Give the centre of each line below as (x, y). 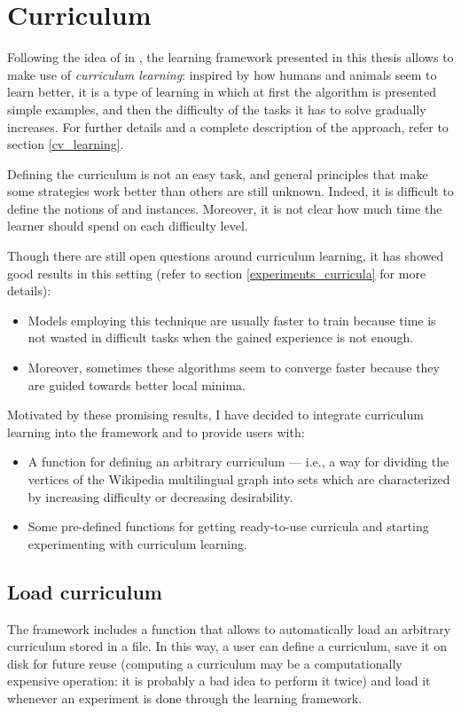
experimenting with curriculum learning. (137, 543)
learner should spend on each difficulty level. (128, 226)
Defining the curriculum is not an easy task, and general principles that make (218, 173)
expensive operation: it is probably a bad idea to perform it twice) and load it (219, 681)
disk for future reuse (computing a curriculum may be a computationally (205, 663)
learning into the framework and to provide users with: (156, 431)
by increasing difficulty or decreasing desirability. (160, 496)
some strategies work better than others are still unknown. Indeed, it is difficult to (230, 191)
